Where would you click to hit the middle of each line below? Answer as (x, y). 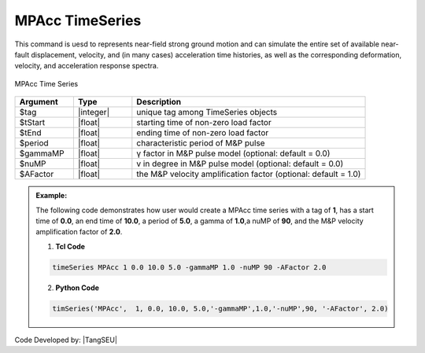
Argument (39, 102)
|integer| (94, 112)
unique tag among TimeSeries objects (207, 112)
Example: (52, 196)
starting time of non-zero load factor (204, 123)
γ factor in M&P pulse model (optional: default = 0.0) (233, 153)
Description (159, 102)
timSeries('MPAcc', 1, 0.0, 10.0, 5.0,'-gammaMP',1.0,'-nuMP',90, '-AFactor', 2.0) (220, 308)
